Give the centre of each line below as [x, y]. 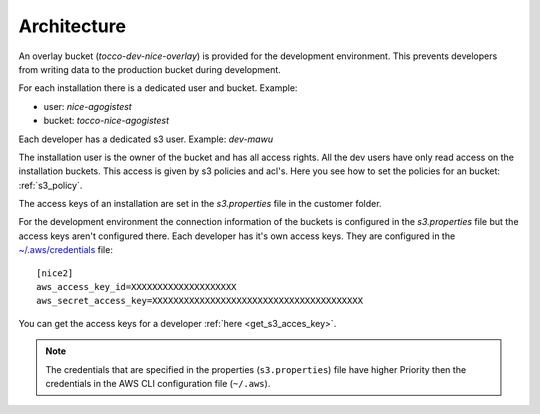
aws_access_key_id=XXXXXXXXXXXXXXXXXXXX [136, 287]
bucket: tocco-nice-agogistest [106, 121]
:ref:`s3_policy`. [50, 185]
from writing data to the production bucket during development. [150, 69]
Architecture [72, 26]
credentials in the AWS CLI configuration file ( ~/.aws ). [158, 383]
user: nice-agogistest [87, 106]
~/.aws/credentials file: [66, 250]
